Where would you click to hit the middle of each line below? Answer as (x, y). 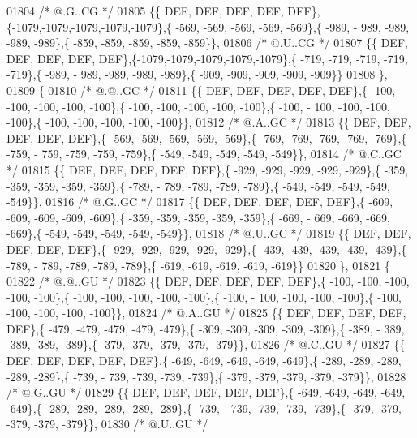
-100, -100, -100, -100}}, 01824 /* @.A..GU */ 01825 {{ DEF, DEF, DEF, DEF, (206, 313)
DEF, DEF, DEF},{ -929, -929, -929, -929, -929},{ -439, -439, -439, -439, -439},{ (207, 249)
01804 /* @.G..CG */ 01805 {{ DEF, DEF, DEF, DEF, (145, 11)
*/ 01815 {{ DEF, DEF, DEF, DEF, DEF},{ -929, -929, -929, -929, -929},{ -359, (208, 169)
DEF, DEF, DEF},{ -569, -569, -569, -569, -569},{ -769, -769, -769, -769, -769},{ (207, 137)
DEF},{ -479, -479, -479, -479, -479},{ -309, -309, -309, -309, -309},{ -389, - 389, (206, 328)
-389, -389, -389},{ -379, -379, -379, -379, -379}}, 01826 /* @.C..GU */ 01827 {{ (206, 344)
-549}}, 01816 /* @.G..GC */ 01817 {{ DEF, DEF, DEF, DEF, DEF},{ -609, (200, 202)
